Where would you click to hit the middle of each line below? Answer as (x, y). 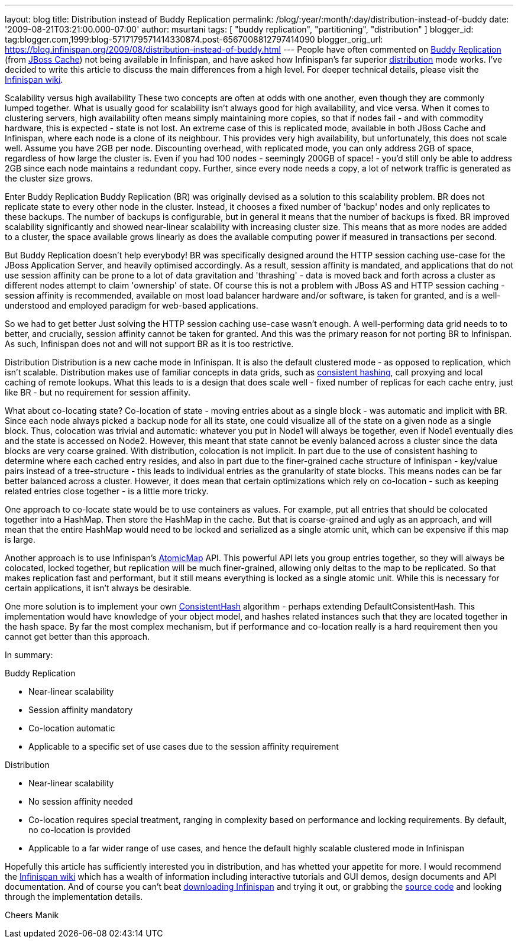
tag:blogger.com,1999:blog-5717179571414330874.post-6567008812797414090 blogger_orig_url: (194, 39)
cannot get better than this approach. (77, 636)
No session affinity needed (81, 801)
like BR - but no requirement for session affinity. (98, 392)
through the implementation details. (74, 897)
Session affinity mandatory (81, 710)
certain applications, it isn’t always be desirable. (98, 588)
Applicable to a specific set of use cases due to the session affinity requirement (184, 746)
